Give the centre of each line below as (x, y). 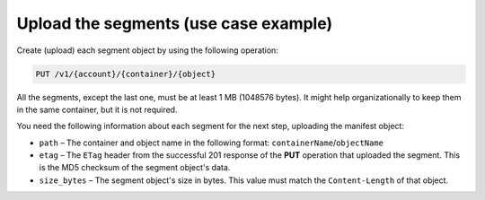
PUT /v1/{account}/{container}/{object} (125, 74)
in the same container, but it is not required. (97, 109)
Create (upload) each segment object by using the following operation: (147, 50)
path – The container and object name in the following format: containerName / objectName (211, 143)
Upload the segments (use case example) (175, 23)
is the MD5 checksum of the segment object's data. (135, 168)
